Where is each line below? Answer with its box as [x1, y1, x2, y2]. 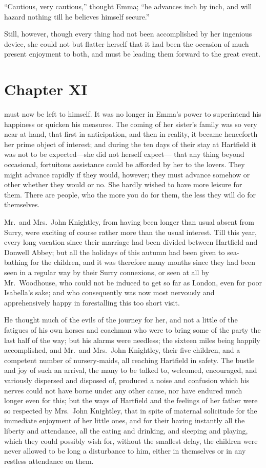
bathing [4, 257, 28, 267]
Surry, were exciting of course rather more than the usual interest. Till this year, [4, 226, 257, 237]
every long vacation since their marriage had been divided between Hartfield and [4, 237, 258, 247]
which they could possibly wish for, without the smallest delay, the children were [4, 435, 258, 446]
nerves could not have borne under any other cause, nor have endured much [4, 385, 242, 395]
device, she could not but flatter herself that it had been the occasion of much [4, 38, 249, 49]
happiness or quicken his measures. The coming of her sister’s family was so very [4, 118, 257, 129]
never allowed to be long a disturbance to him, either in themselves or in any [4, 445, 246, 456]
